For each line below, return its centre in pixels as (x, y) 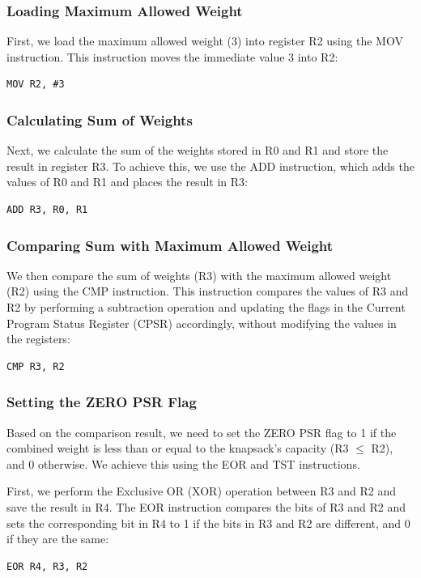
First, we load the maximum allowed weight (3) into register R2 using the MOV (205, 41)
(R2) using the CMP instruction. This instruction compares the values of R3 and (208, 291)
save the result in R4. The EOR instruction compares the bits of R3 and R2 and (206, 506)
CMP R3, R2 (36, 366)
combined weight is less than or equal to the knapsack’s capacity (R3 (178, 448)
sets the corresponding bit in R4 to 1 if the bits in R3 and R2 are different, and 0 (208, 523)
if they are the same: (58, 539)
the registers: (38, 339)
